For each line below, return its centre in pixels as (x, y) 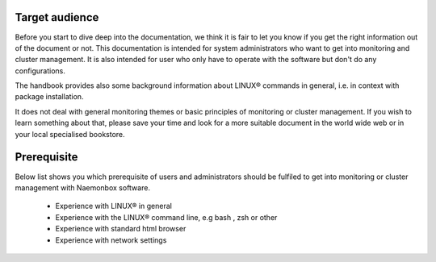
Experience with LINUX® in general (114, 206)
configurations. (40, 71)
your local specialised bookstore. (70, 134)
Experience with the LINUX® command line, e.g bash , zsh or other (166, 217)
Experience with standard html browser (121, 229)
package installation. (49, 97)
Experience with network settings (111, 240)
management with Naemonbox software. (83, 187)
